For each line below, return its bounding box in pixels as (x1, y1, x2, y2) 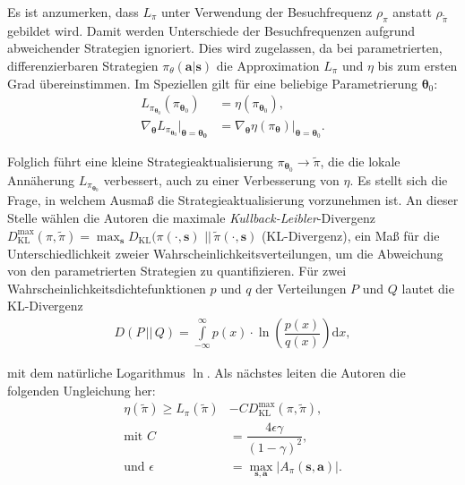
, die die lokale (320, 152, 400, 171)
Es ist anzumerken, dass (7, 3, 139, 21)
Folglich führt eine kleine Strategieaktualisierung (7, 152, 273, 171)
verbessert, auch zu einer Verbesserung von (103, 170, 340, 189)
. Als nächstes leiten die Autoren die (206, 363, 406, 382)
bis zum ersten (377, 55, 458, 74)
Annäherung (7, 170, 75, 189)
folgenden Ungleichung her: (7, 380, 156, 399)
